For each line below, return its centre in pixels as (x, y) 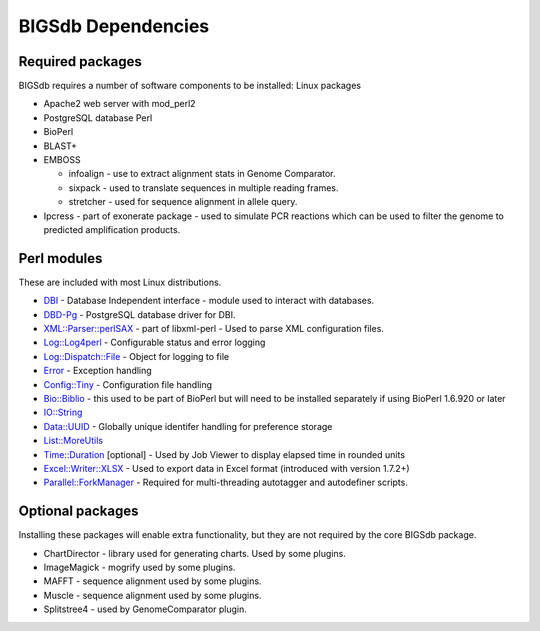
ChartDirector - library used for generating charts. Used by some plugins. (195, 553)
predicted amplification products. (112, 229)
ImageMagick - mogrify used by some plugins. (139, 567)
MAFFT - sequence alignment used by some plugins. (152, 581)
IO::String (63, 412)
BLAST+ (60, 146)
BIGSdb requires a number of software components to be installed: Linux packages (190, 86)
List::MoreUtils (73, 441)
